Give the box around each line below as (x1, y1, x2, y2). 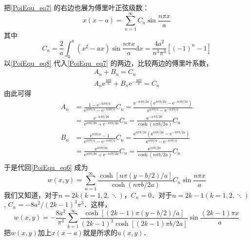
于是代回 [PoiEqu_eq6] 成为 (4, 162, 88, 172)
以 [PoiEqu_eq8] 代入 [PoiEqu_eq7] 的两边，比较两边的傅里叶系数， (4, 57, 213, 68)
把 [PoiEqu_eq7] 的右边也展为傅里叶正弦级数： (4, 2, 150, 12)
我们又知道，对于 (4, 189, 58, 200)
